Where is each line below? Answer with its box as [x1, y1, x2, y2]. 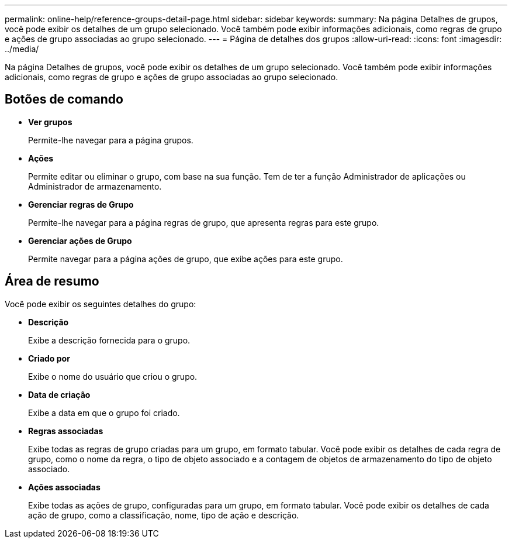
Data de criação [28, 389, 91, 400]
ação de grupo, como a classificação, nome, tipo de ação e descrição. [28, 510, 299, 520]
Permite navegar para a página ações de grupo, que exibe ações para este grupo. [28, 253, 343, 264]
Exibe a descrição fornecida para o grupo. [28, 335, 191, 345]
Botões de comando [5, 92, 123, 107]
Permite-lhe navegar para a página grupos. [28, 135, 193, 145]
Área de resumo [5, 274, 99, 289]
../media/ [5, 44, 39, 54]
